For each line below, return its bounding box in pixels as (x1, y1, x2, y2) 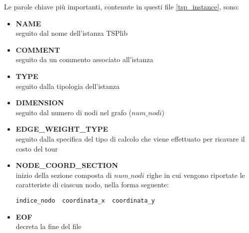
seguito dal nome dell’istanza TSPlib (15, 28, 128, 38)
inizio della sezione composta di (15, 169, 112, 180)
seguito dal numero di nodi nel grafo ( (15, 107, 132, 117)
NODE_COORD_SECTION (15, 160, 119, 170)
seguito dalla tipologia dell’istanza (15, 80, 120, 91)
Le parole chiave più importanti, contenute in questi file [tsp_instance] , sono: (4, 1, 239, 11)
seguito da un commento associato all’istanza (15, 54, 153, 65)
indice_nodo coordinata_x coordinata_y (15, 197, 155, 204)
